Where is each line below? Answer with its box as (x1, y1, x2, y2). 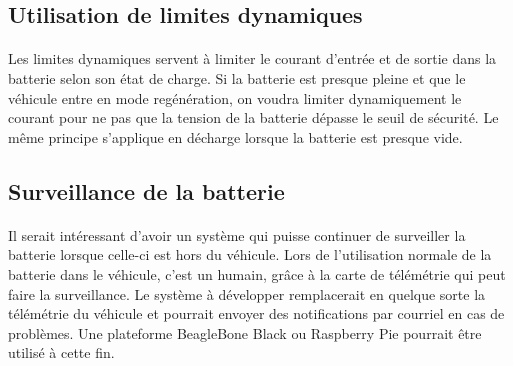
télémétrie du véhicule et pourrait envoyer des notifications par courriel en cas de (8, 303, 505, 324)
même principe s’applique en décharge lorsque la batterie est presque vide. (8, 126, 463, 147)
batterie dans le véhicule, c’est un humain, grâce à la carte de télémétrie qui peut (8, 263, 506, 284)
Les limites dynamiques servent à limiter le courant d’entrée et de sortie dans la (8, 48, 497, 69)
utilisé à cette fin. (8, 342, 115, 363)
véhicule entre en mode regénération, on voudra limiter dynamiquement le (8, 87, 462, 108)
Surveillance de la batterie (8, 175, 285, 206)
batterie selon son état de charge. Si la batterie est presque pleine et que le (8, 67, 466, 88)
